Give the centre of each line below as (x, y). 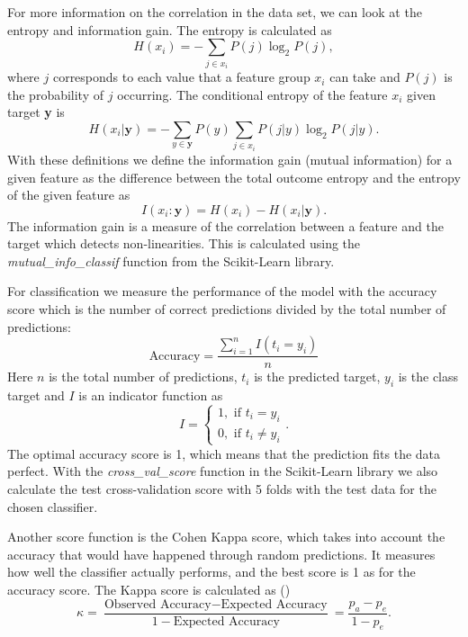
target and (36, 395)
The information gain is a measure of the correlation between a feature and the (225, 225)
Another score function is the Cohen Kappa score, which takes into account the (226, 537)
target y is (36, 112)
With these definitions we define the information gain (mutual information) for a (230, 159)
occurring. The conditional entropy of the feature (252, 94)
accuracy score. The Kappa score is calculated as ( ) (149, 589)
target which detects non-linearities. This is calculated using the (184, 243)
